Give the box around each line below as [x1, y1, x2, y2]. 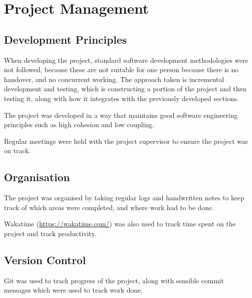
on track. [4, 145, 31, 156]
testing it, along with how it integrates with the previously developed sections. [4, 93, 239, 103]
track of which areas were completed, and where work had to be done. [4, 202, 214, 212]
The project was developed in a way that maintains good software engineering [4, 109, 238, 120]
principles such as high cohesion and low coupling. [4, 119, 154, 130]
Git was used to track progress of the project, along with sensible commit [4, 275, 224, 285]
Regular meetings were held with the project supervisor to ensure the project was [4, 135, 248, 146]
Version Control [4, 252, 86, 267]
